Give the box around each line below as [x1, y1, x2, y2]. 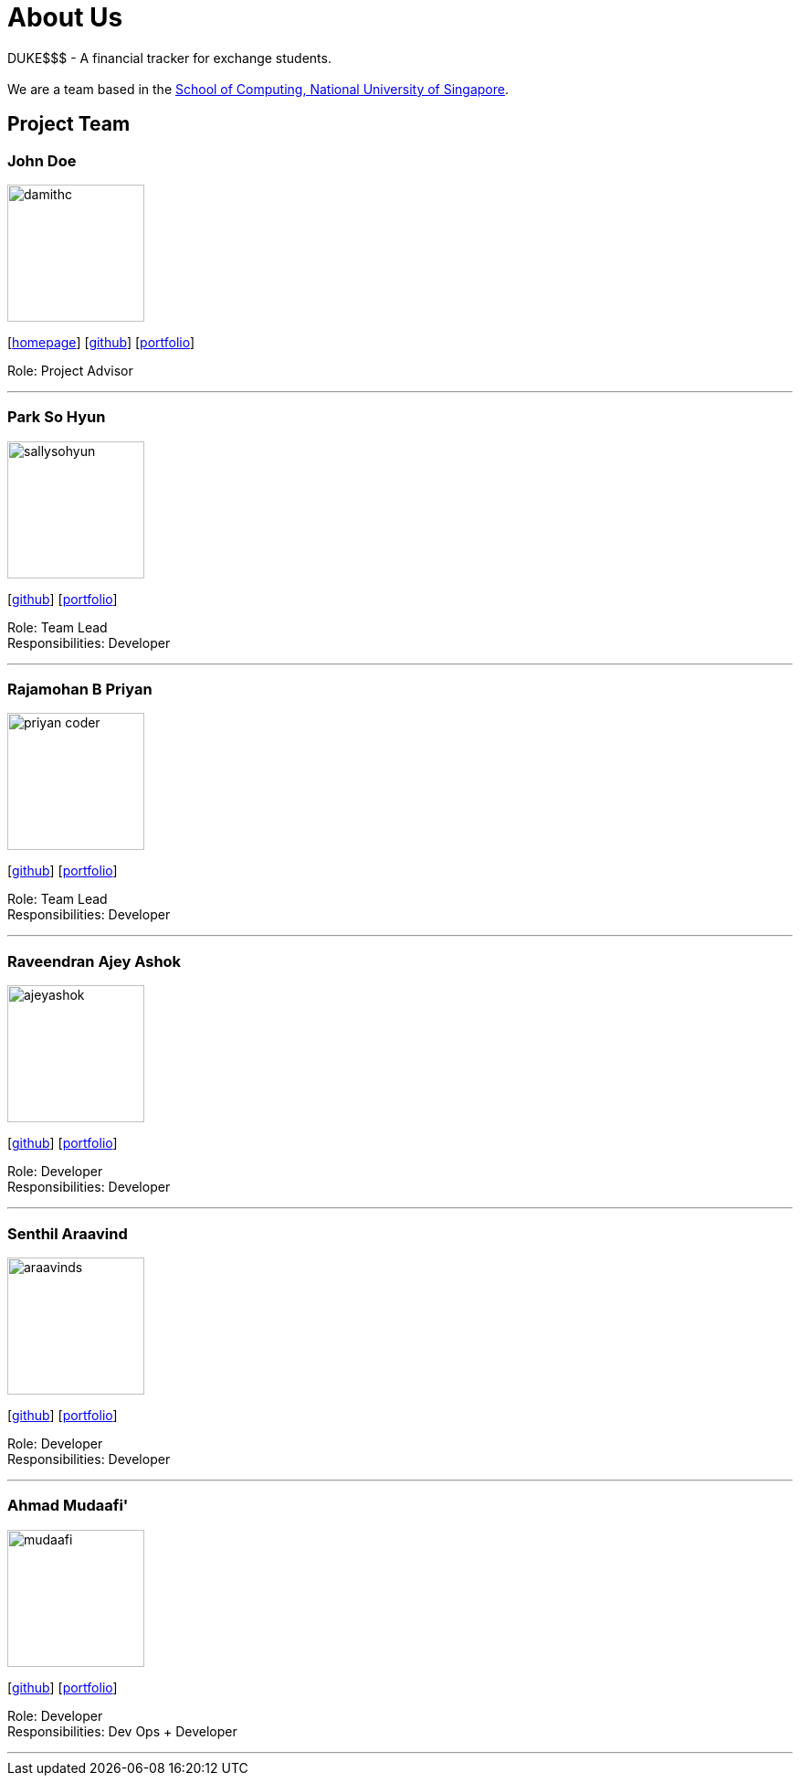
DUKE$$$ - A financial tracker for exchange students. [7, 49, 332, 66]
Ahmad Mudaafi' [7, 1496, 129, 1515]
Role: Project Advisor [7, 362, 133, 378]
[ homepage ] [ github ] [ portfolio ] [7, 334, 195, 350]
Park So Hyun [7, 408, 106, 427]
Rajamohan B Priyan [7, 680, 153, 699]
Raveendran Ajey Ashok [7, 951, 182, 971]
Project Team [7, 112, 131, 136]
